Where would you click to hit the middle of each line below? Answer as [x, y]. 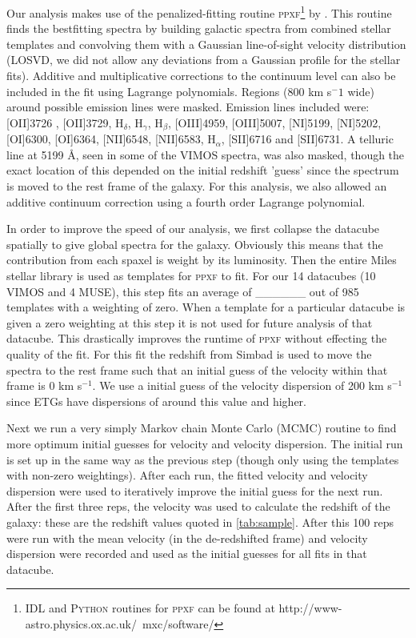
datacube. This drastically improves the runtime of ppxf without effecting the [197, 338]
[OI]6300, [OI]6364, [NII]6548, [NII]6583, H [111, 139]
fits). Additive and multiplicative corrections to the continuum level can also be [201, 76]
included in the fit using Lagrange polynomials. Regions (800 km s [169, 91]
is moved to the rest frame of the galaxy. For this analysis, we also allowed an [197, 186]
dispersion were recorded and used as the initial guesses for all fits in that [187, 554]
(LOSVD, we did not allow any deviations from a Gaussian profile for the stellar [204, 60]
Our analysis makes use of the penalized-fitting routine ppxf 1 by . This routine [199, 12]
